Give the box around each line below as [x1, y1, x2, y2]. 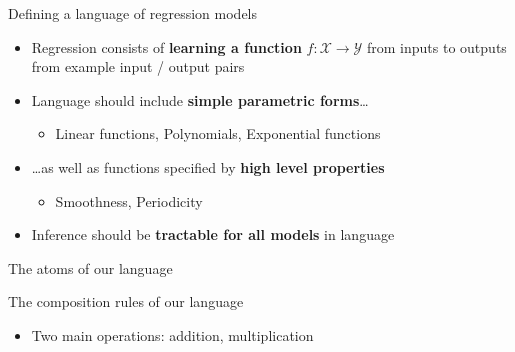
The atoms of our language [8, 257, 173, 278]
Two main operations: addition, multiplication [31, 324, 314, 345]
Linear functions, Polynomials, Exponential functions [55, 123, 381, 144]
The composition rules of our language [8, 291, 244, 312]
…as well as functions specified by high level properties [31, 156, 385, 177]
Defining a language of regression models [8, 3, 258, 23]
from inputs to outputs [367, 36, 507, 57]
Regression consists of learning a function [31, 36, 302, 57]
